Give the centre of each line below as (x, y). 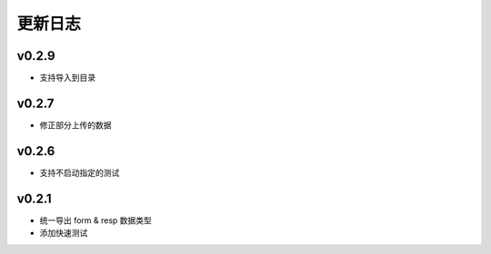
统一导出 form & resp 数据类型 (95, 220)
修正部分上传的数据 (75, 125)
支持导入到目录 (67, 78)
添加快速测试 (64, 233)
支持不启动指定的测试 (80, 172)
